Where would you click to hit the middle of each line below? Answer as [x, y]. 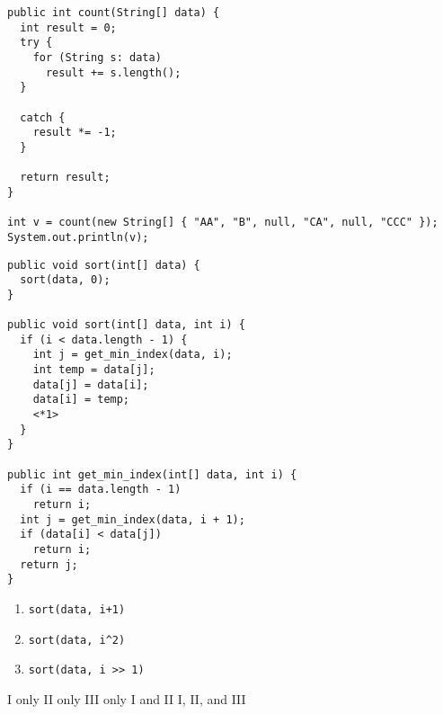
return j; [49, 564]
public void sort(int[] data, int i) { [126, 325]
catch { [43, 117]
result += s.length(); [113, 72]
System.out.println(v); [78, 237]
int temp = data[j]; [94, 370]
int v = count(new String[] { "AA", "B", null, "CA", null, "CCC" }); [223, 223]
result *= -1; [75, 133]
